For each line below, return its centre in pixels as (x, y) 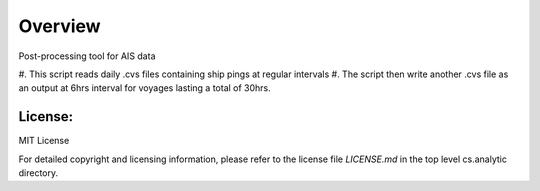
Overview (59, 26)
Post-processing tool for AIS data (87, 56)
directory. (38, 173)
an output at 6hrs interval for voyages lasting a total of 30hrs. (145, 88)
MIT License (44, 141)
